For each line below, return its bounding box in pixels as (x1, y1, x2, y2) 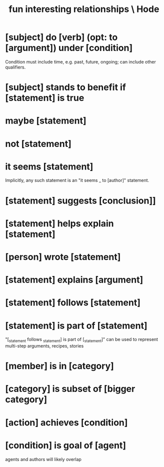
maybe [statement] (5, 115, 86, 126)
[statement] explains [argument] (5, 274, 143, 285)
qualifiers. (5, 64, 26, 70)
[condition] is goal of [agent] (5, 439, 126, 451)
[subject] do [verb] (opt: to (5, 31, 118, 43)
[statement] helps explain (5, 217, 114, 229)
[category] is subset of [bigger (5, 383, 135, 394)
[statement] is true (5, 92, 84, 103)
